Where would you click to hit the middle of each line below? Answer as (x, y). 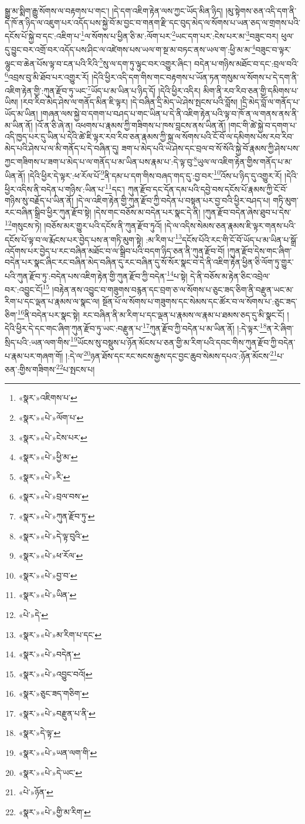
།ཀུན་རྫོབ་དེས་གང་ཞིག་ (260, 250)
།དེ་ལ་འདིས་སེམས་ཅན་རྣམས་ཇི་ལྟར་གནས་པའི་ (230, 225)
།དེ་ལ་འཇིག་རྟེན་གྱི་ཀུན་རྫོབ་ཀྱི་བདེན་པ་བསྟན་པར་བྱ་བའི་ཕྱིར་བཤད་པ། (173, 200)
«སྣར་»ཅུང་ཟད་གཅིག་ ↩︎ (54, 693)
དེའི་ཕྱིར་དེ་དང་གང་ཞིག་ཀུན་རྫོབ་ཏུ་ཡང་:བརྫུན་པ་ (74, 328)
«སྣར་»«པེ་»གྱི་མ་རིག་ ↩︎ (55, 811)
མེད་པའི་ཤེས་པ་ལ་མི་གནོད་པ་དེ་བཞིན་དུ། (62, 148)
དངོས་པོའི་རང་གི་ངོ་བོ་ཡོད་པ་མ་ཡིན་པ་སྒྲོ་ (240, 239)
